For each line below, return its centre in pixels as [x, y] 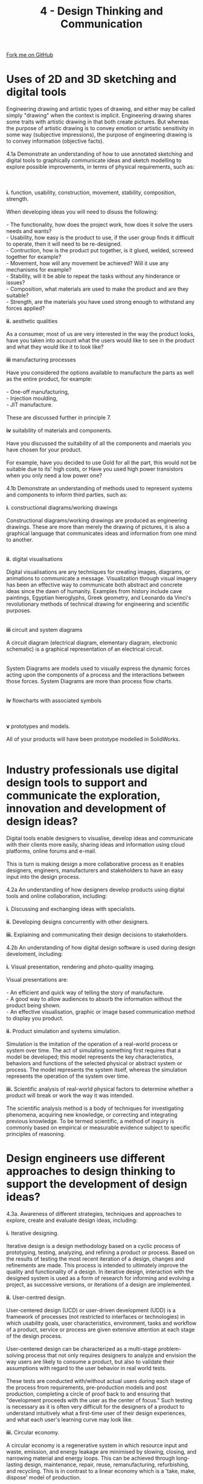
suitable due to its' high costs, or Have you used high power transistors [95, 469]
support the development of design [97, 1184]
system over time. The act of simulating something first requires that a [94, 1051]
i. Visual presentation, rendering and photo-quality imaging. [81, 967]
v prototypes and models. [38, 726]
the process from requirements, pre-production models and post [87, 1387]
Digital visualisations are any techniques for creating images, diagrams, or [98, 572]
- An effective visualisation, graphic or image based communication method [101, 1012]
